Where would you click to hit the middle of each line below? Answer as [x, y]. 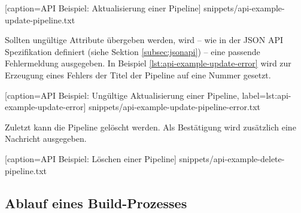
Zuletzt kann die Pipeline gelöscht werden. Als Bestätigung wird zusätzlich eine [150, 127]
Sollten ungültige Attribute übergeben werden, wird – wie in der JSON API [144, 40]
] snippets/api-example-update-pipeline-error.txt [172, 107]
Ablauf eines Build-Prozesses [96, 203]
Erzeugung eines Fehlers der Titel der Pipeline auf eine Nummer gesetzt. [138, 74]
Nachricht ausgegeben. [46, 139]
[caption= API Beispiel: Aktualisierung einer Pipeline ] [103, 8]
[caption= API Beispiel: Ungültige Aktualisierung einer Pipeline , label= [136, 95]
